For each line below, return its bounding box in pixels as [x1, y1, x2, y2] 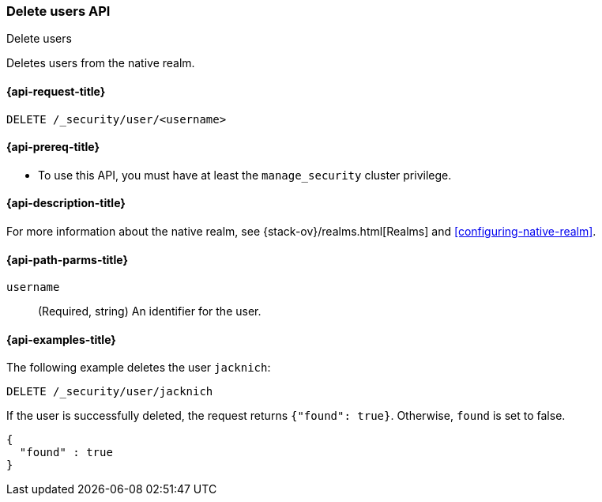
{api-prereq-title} [6, 140, 100, 154]
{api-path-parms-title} [6, 252, 129, 266]
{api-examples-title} [6, 332, 116, 346]
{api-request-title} [6, 84, 106, 98]
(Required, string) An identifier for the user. [38, 304, 261, 319]
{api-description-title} [6, 196, 126, 210]
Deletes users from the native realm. [6, 56, 195, 70]
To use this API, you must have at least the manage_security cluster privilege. [38, 168, 452, 182]
